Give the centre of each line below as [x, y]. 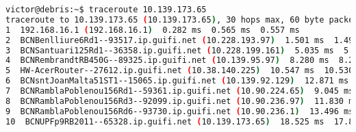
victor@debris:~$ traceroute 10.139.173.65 [106, 10]
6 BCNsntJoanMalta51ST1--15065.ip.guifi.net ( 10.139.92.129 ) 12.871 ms [177, 81]
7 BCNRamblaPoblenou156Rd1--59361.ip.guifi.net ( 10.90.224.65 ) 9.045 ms [180, 91]
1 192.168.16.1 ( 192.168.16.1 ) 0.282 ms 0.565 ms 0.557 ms [153, 30]
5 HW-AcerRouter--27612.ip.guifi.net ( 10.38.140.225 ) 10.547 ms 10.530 [180, 71]
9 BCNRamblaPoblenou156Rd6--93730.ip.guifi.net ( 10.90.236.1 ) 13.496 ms [180, 111]
